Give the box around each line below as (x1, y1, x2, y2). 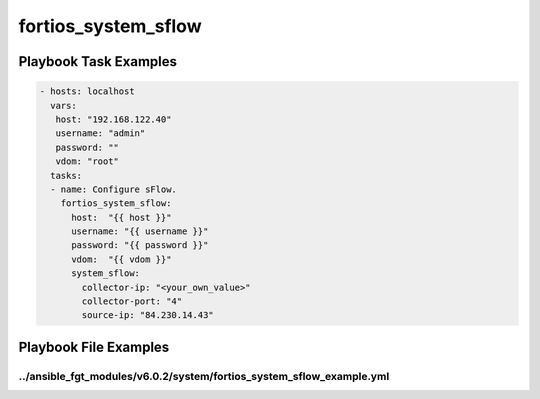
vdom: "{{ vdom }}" (71, 253, 172, 265)
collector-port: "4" (81, 296, 183, 307)
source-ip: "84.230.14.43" (81, 310, 214, 321)
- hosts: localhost (39, 86, 135, 97)
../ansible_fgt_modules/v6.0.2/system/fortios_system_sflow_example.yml (18, 369, 390, 383)
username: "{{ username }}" (71, 226, 209, 237)
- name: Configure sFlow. (50, 183, 177, 195)
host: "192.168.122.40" (55, 113, 172, 125)
